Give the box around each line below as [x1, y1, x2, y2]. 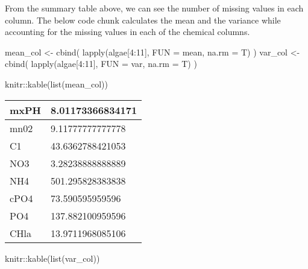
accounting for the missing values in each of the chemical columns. [5, 25, 250, 38]
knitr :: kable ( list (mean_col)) [5, 77, 108, 90]
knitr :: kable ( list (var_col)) [5, 252, 100, 264]
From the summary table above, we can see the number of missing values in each [5, 2, 304, 14]
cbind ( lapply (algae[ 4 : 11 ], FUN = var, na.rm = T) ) [5, 57, 197, 70]
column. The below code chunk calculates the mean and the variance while [5, 13, 281, 26]
